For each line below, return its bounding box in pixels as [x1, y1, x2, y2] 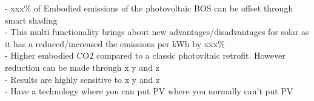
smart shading [5, 13, 58, 26]
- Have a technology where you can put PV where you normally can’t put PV [5, 85, 293, 97]
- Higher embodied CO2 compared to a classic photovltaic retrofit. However [5, 49, 286, 62]
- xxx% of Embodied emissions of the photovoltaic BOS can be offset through [5, 2, 293, 14]
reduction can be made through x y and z [5, 60, 159, 73]
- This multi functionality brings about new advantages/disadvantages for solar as [5, 25, 309, 38]
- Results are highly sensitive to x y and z [5, 73, 160, 85]
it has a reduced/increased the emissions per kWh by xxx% [5, 37, 225, 50]
